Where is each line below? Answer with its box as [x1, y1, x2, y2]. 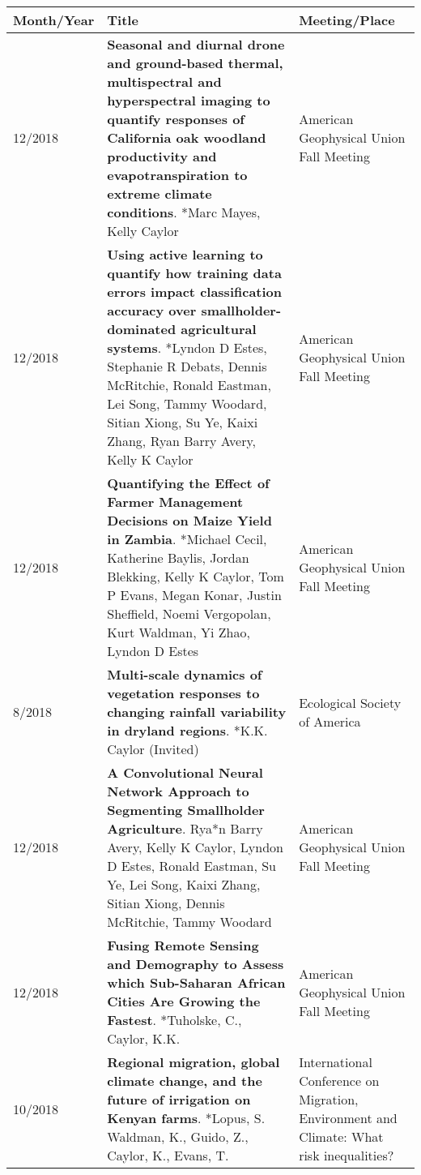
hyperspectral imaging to [107, 91, 270, 109]
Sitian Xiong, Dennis [107, 894, 225, 912]
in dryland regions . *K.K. [107, 721, 268, 740]
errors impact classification [107, 282, 283, 301]
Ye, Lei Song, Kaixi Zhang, [107, 875, 261, 894]
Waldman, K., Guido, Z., [107, 1127, 249, 1146]
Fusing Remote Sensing [107, 936, 259, 954]
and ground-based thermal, [107, 54, 283, 72]
